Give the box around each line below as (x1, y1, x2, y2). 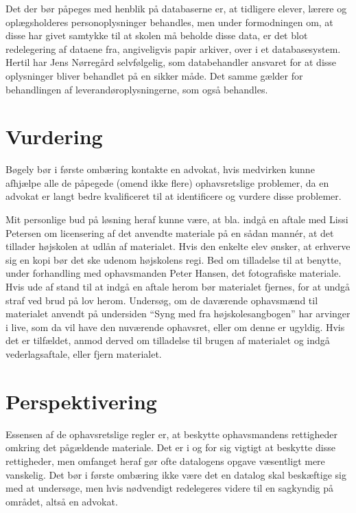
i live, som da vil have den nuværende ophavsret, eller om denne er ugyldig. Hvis (5, 319, 345, 334)
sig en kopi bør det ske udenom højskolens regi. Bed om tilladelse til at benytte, (5, 252, 342, 266)
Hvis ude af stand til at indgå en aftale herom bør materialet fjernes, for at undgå (5, 280, 351, 294)
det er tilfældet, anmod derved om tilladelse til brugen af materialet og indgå (5, 333, 330, 347)
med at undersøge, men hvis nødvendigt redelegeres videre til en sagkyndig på (5, 481, 334, 495)
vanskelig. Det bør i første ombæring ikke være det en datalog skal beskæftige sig (5, 467, 346, 481)
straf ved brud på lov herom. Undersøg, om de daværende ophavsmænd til (5, 293, 318, 307)
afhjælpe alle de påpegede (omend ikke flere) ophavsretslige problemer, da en (5, 175, 329, 190)
